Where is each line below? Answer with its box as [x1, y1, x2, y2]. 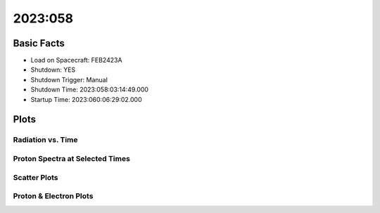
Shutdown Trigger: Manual [30, 75, 108, 84]
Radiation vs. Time [13, 135, 78, 145]
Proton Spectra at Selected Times [13, 153, 130, 163]
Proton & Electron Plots [13, 191, 94, 201]
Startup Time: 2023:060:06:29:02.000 [30, 95, 142, 103]
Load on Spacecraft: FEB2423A [30, 56, 122, 65]
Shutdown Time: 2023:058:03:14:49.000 [30, 85, 149, 94]
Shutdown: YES [30, 65, 76, 74]
